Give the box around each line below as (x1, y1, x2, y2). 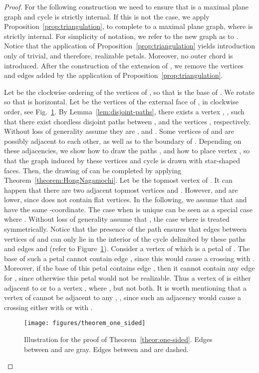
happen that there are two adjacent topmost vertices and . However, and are (4, 184, 238, 195)
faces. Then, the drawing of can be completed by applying (4, 165, 182, 175)
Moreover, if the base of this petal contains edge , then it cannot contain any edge (4, 263, 255, 273)
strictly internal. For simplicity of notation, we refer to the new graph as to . (4, 30, 239, 41)
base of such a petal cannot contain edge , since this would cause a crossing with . (4, 253, 255, 263)
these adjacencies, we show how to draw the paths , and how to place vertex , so (4, 145, 250, 156)
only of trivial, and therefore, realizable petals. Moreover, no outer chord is (4, 50, 233, 60)
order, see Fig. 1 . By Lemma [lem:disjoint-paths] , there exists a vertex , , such (4, 106, 245, 116)
